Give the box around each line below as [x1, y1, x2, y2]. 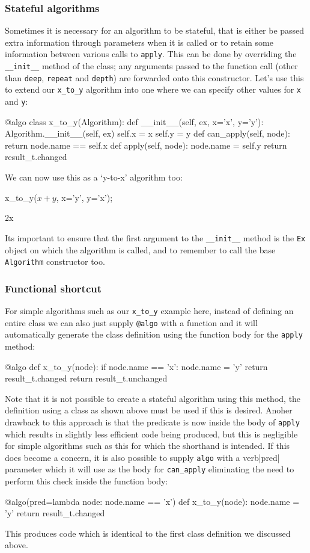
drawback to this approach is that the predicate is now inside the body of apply [5, 415, 300, 428]
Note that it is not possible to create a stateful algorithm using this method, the [5, 392, 301, 404]
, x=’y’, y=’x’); [56, 191, 113, 203]
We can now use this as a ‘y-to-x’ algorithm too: [5, 171, 183, 184]
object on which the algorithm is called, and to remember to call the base [5, 243, 276, 256]
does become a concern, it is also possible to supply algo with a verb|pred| [5, 451, 280, 463]
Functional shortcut [5, 280, 102, 295]
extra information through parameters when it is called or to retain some [5, 36, 273, 48]
